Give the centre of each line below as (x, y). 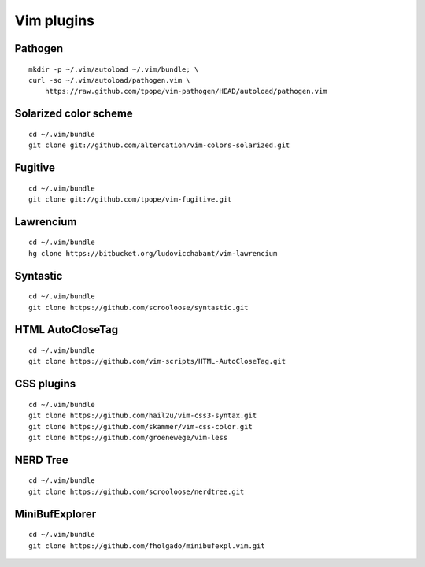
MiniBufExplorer (55, 514)
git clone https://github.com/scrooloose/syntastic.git (139, 308)
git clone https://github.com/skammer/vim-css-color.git (141, 426)
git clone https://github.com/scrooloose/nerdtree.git (137, 491)
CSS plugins (45, 384)
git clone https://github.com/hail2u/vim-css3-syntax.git (143, 416)
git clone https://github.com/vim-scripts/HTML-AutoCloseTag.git (157, 361)
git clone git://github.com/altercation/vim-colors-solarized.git (159, 145)
